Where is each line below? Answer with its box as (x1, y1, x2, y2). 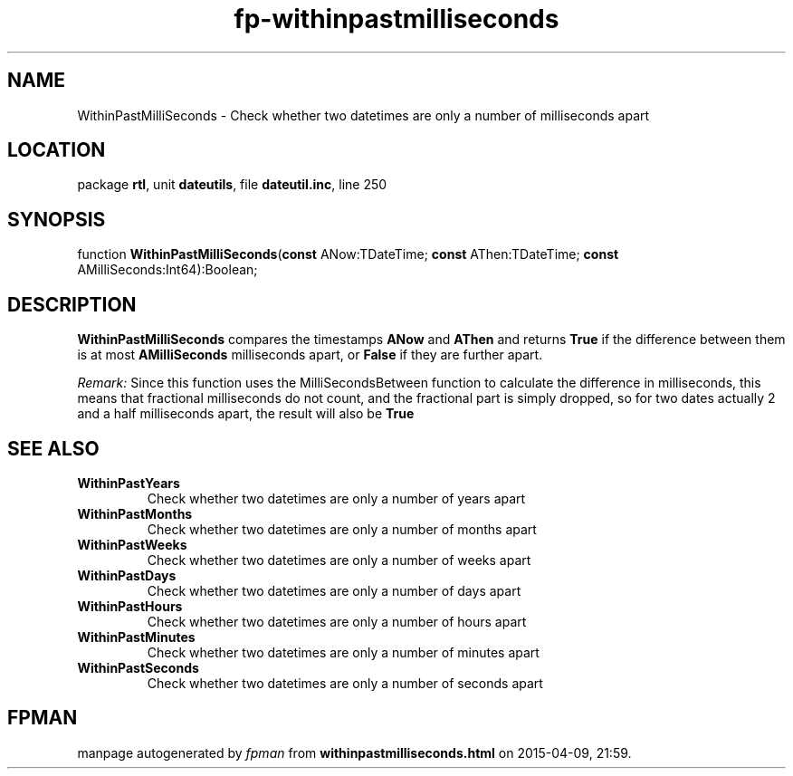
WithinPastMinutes (77, 628, 196, 645)
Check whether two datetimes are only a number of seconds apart (147, 675, 543, 691)
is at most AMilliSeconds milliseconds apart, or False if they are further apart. (77, 347, 543, 363)
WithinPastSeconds (77, 659, 199, 675)
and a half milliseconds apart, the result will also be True (77, 406, 415, 422)
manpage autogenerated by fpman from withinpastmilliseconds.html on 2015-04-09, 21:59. (77, 744, 632, 761)
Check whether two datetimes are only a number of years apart (147, 490, 526, 506)
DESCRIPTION (7, 292, 137, 316)
